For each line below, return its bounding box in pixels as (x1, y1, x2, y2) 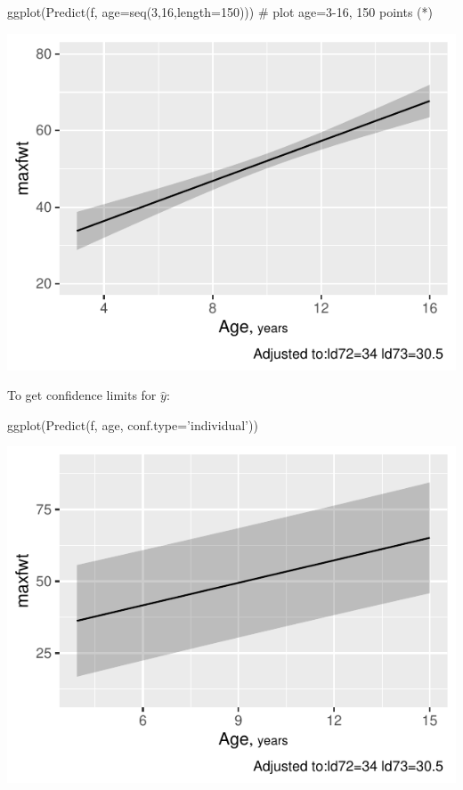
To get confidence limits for (7, 386, 157, 404)
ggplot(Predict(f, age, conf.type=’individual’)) (7, 415, 258, 434)
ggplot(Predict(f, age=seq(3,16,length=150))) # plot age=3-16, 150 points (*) (7, 3, 433, 20)
